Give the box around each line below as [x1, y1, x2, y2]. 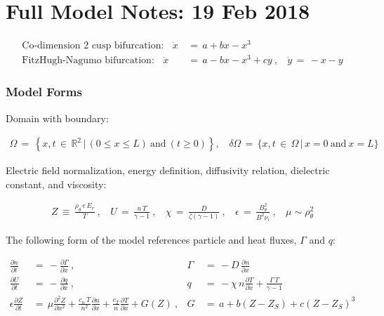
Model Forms [6, 83, 82, 100]
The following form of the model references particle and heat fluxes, [6, 232, 297, 247]
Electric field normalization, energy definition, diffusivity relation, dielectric [6, 163, 330, 178]
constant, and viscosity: [6, 176, 107, 191]
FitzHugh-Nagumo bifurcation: [22, 55, 154, 66]
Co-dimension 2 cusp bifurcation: [22, 41, 164, 51]
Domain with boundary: [6, 110, 109, 125]
